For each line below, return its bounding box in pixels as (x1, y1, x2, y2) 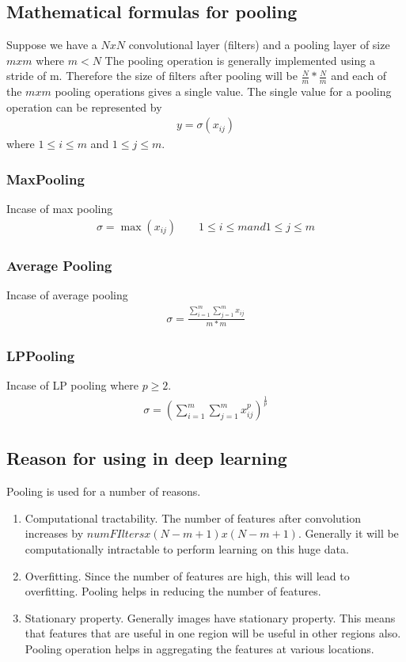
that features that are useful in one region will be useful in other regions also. (25, 625, 401, 641)
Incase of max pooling (6, 200, 113, 217)
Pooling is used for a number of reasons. (6, 483, 201, 500)
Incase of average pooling (6, 287, 128, 303)
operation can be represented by (6, 98, 162, 115)
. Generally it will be (298, 525, 399, 542)
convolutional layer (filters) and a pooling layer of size (128, 36, 390, 53)
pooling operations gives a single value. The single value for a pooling (55, 83, 392, 100)
